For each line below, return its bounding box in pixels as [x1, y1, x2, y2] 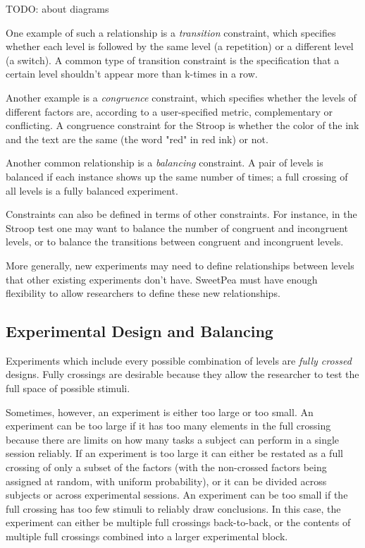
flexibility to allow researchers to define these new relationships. [6, 286, 280, 300]
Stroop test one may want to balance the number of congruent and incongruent [6, 220, 348, 235]
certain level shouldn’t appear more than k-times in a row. [6, 66, 258, 81]
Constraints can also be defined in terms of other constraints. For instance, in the [6, 207, 357, 221]
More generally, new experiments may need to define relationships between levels [6, 257, 354, 272]
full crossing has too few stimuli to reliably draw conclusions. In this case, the [6, 501, 341, 516]
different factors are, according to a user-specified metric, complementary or [6, 104, 333, 118]
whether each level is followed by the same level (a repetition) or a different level [6, 39, 354, 54]
